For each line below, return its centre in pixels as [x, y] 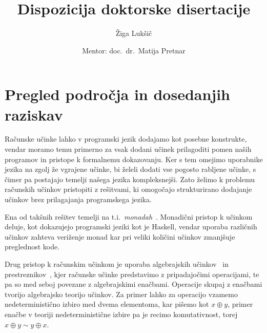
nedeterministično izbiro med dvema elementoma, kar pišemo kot [107, 304]
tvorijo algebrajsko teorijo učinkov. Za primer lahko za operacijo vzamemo [121, 294]
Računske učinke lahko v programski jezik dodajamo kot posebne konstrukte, [126, 139]
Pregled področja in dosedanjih [117, 94]
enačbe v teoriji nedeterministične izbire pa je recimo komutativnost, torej [121, 314]
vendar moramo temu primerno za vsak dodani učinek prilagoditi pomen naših [128, 149]
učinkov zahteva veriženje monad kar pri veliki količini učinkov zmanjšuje [120, 236]
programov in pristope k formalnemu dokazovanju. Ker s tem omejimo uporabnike [134, 159]
